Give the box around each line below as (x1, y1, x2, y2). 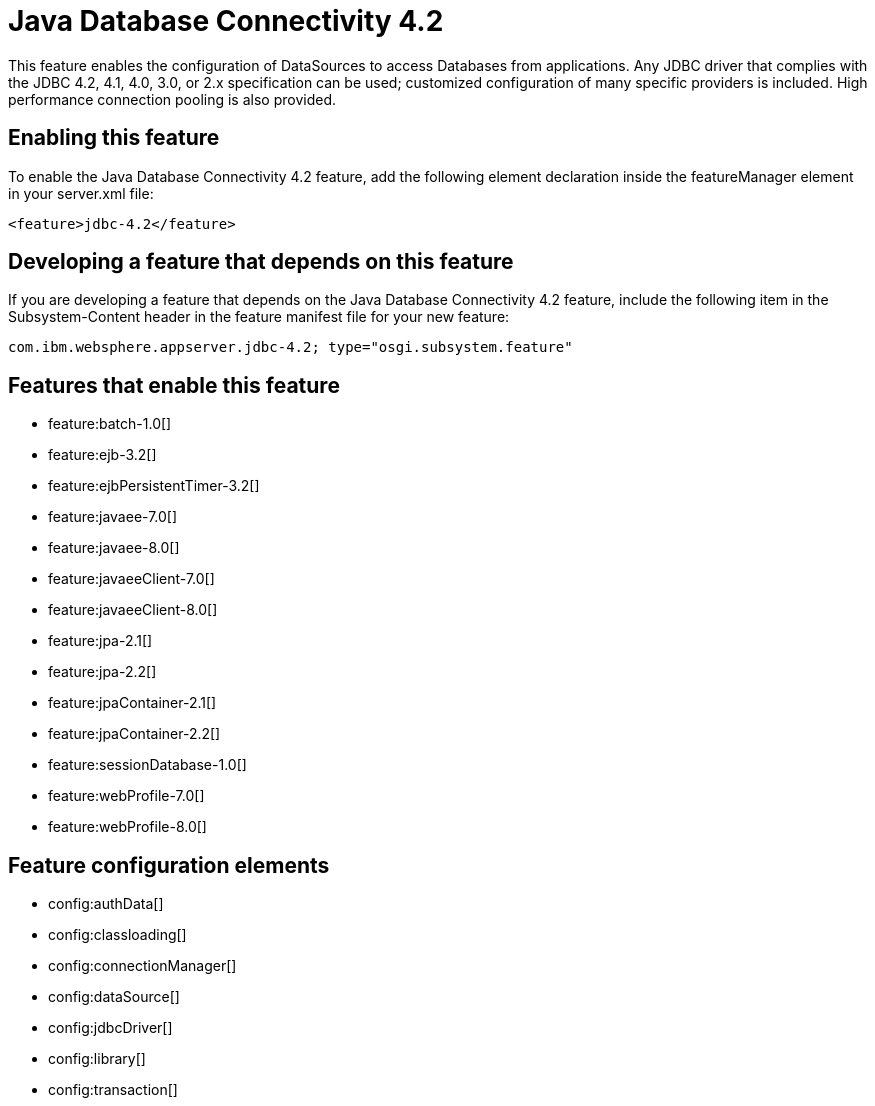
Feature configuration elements (8, 852, 330, 878)
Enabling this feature (8, 125, 220, 151)
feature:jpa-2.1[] (48, 632, 153, 650)
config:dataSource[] (48, 988, 180, 1006)
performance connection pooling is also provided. (8, 90, 337, 108)
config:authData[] (48, 895, 164, 913)
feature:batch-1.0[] (48, 415, 172, 433)
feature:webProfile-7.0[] (48, 787, 205, 805)
